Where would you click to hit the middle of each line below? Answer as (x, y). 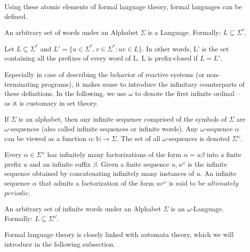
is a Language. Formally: (184, 32)
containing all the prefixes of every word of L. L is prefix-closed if (101, 58)
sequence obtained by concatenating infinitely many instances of (99, 173)
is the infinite (207, 164)
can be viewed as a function (45, 138)
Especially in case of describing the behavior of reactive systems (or (104, 74)
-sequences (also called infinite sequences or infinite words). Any (103, 128)
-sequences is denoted (198, 138)
